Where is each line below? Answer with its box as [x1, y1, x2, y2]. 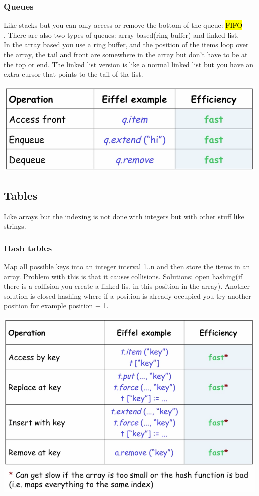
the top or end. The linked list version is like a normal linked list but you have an [4, 59, 254, 69]
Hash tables [4, 242, 52, 254]
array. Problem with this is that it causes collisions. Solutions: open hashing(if [4, 271, 243, 281]
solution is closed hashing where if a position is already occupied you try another [4, 290, 251, 301]
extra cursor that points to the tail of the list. [4, 69, 143, 79]
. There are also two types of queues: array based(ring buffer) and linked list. [4, 29, 239, 40]
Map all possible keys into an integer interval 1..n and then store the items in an [4, 261, 250, 271]
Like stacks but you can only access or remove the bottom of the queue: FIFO [4, 20, 243, 30]
